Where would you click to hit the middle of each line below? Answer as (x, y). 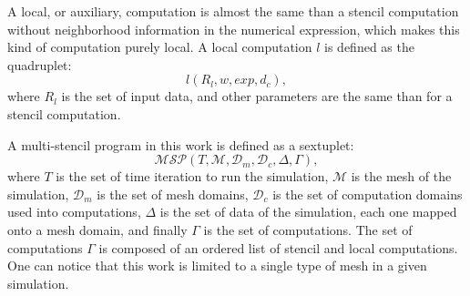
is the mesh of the (401, 176)
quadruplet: (40, 64)
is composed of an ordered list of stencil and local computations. (278, 247)
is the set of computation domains (368, 194)
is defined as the (369, 47)
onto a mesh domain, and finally (97, 229)
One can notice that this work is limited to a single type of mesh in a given (217, 265)
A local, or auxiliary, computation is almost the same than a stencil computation (233, 11)
